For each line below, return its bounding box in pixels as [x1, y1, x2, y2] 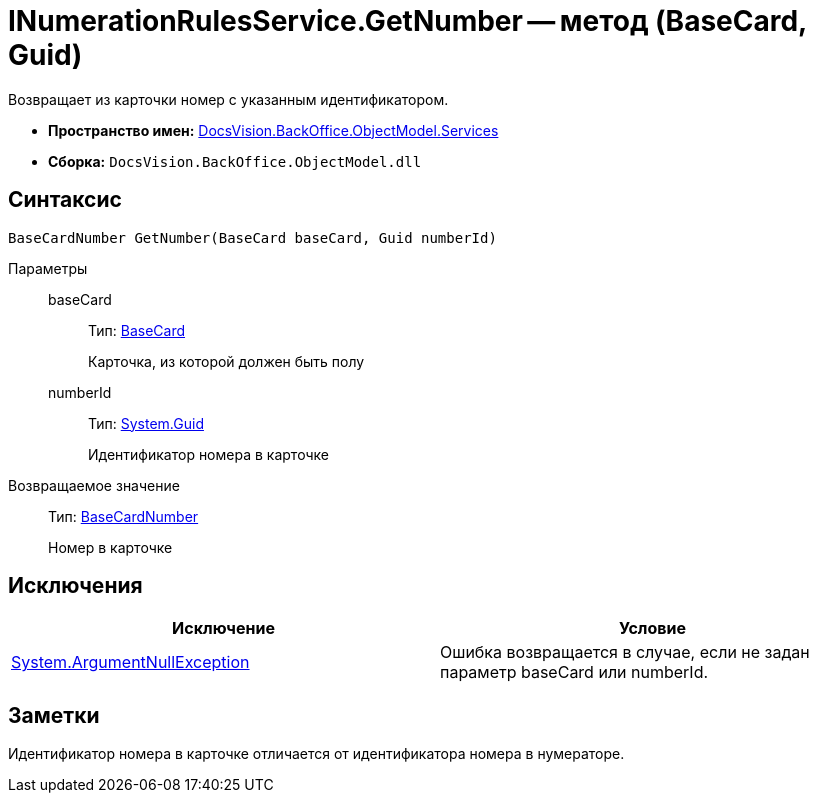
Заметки [8, 702, 100, 728]
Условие [619, 618, 686, 639]
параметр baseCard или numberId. [440, 662, 709, 683]
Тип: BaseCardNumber [48, 507, 199, 525]
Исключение [172, 618, 275, 639]
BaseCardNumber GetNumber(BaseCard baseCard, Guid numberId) [8, 229, 497, 246]
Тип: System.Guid [88, 414, 204, 432]
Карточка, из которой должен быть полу [88, 352, 365, 370]
